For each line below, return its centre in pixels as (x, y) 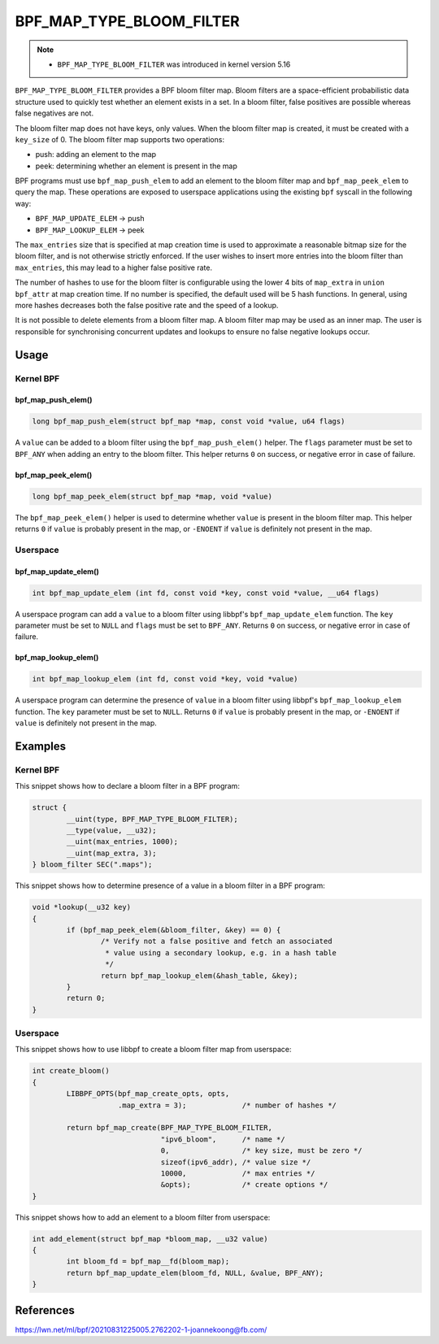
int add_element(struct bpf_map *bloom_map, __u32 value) (150, 1239)
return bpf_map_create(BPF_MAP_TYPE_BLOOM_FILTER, (169, 1128)
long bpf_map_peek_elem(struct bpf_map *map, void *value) (152, 496)
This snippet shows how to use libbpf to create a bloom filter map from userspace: (153, 1050)
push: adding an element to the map (96, 154)
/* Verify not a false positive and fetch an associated (216, 942)
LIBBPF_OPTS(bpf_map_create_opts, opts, (148, 1094)
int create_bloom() (71, 1071)
